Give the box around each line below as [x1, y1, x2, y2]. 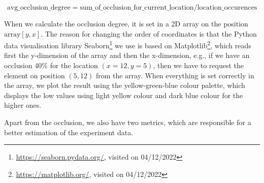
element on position [4, 70, 65, 80]
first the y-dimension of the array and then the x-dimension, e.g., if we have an [4, 50, 250, 60]
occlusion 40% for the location [4, 60, 98, 71]
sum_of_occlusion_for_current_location [80, 4, 194, 11]
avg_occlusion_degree [7, 4, 71, 11]
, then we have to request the [153, 60, 244, 71]
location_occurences [197, 4, 257, 11]
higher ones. [4, 100, 42, 110]
